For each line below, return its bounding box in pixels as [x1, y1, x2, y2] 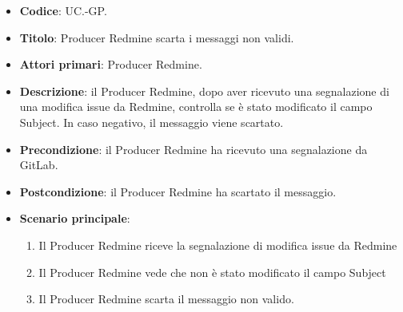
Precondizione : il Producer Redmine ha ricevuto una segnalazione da [19, 140, 368, 157]
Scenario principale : [19, 210, 130, 227]
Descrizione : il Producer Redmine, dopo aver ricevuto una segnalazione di [19, 82, 389, 99]
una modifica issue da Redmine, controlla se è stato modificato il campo [19, 98, 373, 115]
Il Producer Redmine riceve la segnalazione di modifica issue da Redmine [38, 236, 397, 253]
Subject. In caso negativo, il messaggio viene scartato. [19, 113, 284, 130]
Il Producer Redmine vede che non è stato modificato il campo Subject [38, 263, 386, 280]
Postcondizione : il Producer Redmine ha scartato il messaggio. [19, 183, 337, 199]
